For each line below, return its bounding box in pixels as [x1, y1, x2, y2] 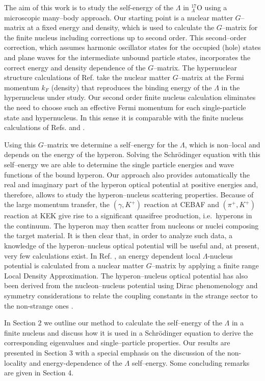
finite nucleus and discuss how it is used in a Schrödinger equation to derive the [4, 327, 253, 338]
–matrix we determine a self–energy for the [43, 139, 178, 149]
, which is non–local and [184, 139, 260, 149]
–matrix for [222, 22, 258, 33]
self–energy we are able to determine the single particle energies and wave [4, 159, 234, 169]
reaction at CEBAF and [144, 199, 219, 210]
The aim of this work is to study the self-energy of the [4, 2, 174, 12]
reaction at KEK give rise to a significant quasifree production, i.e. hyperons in [4, 210, 252, 221]
